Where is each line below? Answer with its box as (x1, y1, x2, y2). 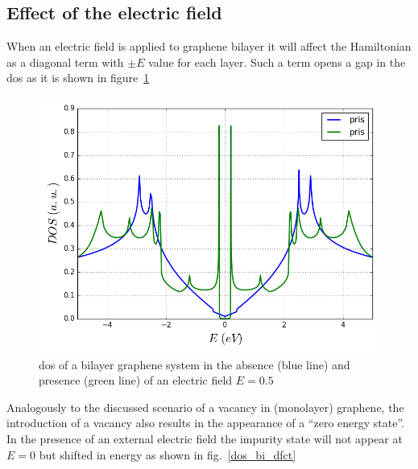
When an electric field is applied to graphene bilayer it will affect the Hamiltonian (6, 38, 412, 55)
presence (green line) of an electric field (39, 372, 233, 389)
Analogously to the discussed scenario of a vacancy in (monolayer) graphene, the (6, 398, 404, 415)
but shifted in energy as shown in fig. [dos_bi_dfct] (39, 446, 296, 463)
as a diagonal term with (6, 53, 124, 70)
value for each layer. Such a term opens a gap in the (148, 53, 406, 70)
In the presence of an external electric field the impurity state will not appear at (6, 430, 403, 446)
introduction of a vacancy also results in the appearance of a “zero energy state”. (6, 414, 404, 431)
